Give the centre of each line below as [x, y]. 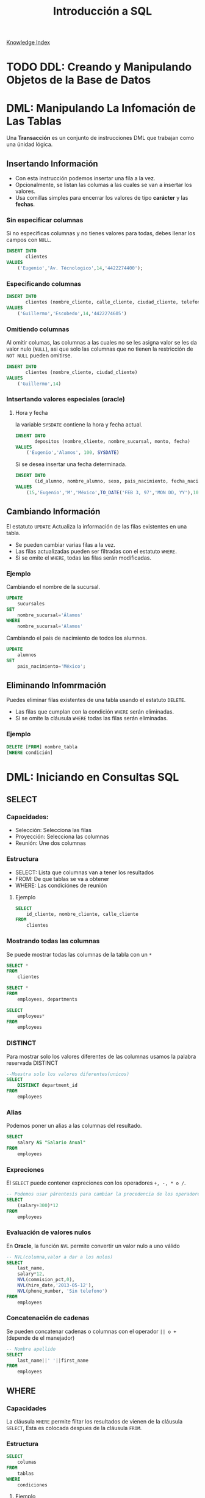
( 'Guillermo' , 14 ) [39, 384]
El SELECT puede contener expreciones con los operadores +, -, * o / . [96, 1183]
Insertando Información [52, 163]
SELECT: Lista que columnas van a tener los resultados [85, 872]
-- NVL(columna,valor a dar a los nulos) [60, 1257]
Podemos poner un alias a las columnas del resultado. [74, 1126]
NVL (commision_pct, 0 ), [46, 1280]
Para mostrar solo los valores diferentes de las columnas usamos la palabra [101, 1056]
